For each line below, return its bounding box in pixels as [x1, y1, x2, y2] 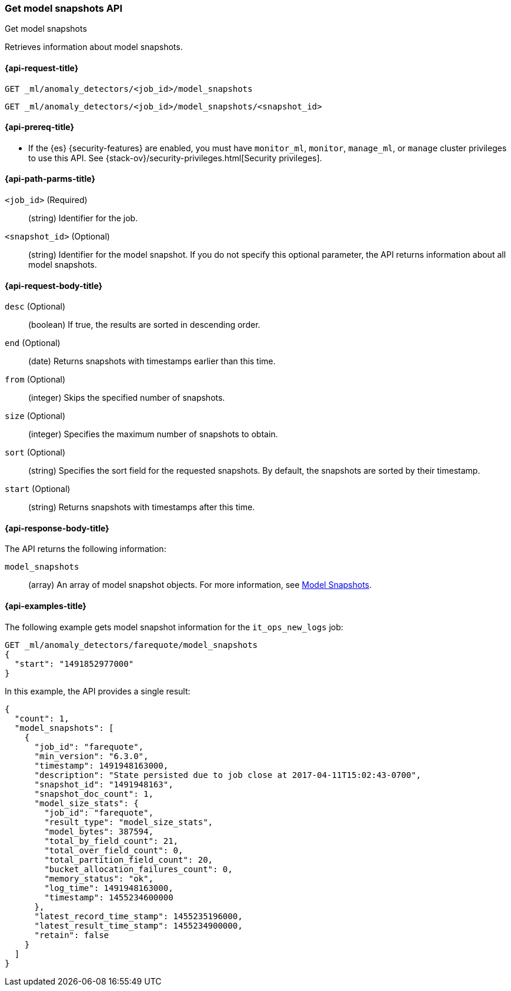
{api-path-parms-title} [5, 174, 96, 184]
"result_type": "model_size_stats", [44, 817, 213, 827]
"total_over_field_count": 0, [44, 845, 183, 855]
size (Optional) [5, 411, 66, 421]
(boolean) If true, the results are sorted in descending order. [28, 320, 260, 330]
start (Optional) [5, 484, 71, 494]
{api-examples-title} [5, 601, 86, 611]
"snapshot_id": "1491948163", [34, 779, 173, 789]
